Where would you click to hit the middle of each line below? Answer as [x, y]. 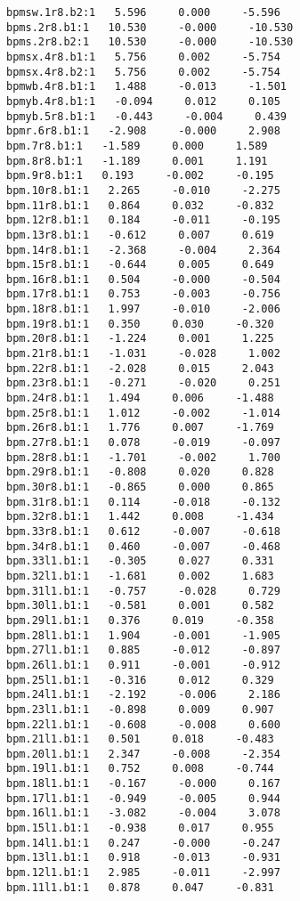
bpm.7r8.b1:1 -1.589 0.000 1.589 [137, 146]
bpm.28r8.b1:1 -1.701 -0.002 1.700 [143, 457]
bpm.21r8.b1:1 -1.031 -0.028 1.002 [143, 354]
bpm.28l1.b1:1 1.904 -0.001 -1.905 [143, 635]
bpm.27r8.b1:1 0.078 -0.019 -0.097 [143, 443]
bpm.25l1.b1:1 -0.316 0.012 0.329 [140, 680]
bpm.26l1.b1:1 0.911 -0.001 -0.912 [143, 665]
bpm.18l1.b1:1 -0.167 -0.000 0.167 [143, 784]
